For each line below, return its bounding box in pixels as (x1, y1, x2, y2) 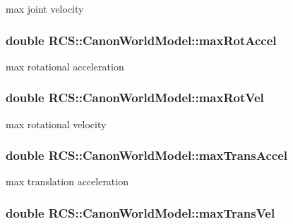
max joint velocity (6, 1, 84, 15)
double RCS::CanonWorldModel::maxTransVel (6, 204, 275, 221)
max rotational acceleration (6, 58, 124, 73)
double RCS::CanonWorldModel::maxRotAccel (6, 31, 277, 49)
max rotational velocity (6, 116, 107, 131)
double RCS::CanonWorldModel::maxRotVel (6, 89, 264, 106)
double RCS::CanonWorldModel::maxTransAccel (6, 147, 287, 164)
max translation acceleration (6, 174, 128, 189)
